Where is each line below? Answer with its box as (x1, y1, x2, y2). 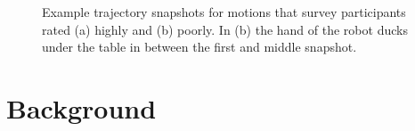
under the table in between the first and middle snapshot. (42, 37, 357, 56)
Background (6, 89, 157, 126)
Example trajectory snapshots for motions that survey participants (42, 3, 406, 20)
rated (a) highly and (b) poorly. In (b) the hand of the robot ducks (42, 20, 408, 38)
